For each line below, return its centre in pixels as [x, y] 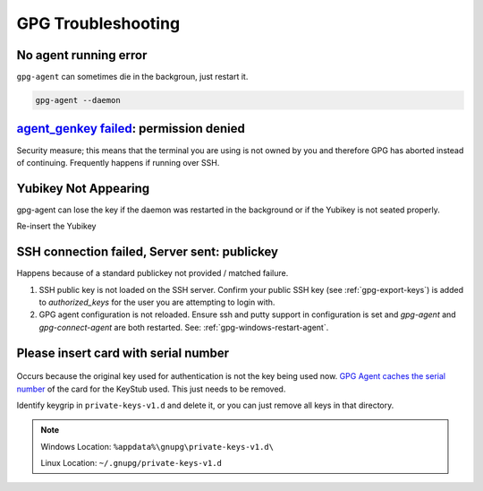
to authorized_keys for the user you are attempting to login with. [157, 302]
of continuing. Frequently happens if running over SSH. [118, 162]
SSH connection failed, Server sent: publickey [148, 252]
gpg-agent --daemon [78, 100]
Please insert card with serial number [123, 353]
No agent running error [82, 55]
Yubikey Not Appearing [83, 188]
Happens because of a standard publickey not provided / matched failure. [153, 273]
